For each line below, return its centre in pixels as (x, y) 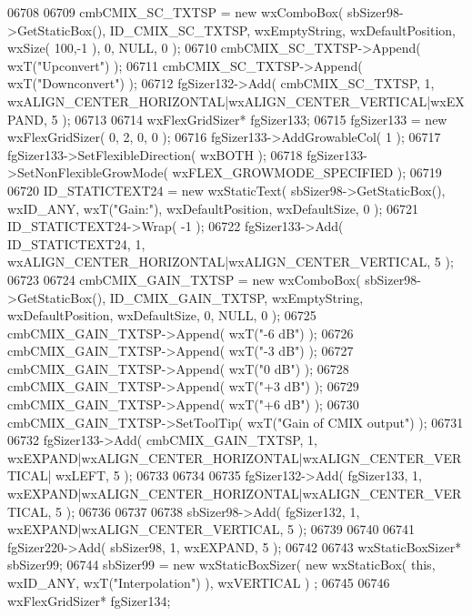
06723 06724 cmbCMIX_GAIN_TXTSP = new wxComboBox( (184, 279)
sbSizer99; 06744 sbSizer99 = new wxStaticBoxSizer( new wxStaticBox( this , (221, 565)
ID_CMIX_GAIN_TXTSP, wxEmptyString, (236, 297)
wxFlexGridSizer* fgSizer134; (89, 600)
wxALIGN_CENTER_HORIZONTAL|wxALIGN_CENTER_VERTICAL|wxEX (236, 101)
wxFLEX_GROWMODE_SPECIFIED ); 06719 (307, 172)
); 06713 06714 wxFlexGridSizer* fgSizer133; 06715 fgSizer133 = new (255, 119)
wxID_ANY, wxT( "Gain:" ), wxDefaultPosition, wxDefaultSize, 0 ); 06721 (213, 208)
